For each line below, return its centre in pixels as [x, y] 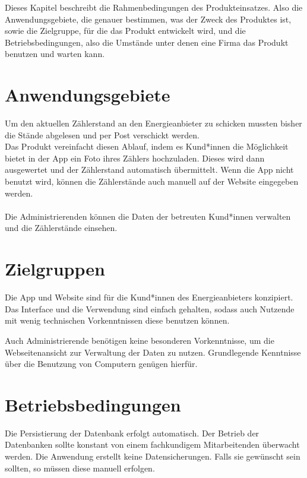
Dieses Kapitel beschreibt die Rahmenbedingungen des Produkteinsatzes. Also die [154, 7]
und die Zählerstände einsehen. [61, 228]
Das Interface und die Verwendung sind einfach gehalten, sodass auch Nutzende [150, 308]
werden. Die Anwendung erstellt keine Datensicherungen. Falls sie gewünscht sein [153, 456]
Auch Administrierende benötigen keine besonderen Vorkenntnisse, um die [140, 340]
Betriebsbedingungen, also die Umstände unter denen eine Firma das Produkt [147, 42]
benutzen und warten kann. [55, 54]
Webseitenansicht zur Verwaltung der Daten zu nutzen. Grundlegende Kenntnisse [153, 352]
